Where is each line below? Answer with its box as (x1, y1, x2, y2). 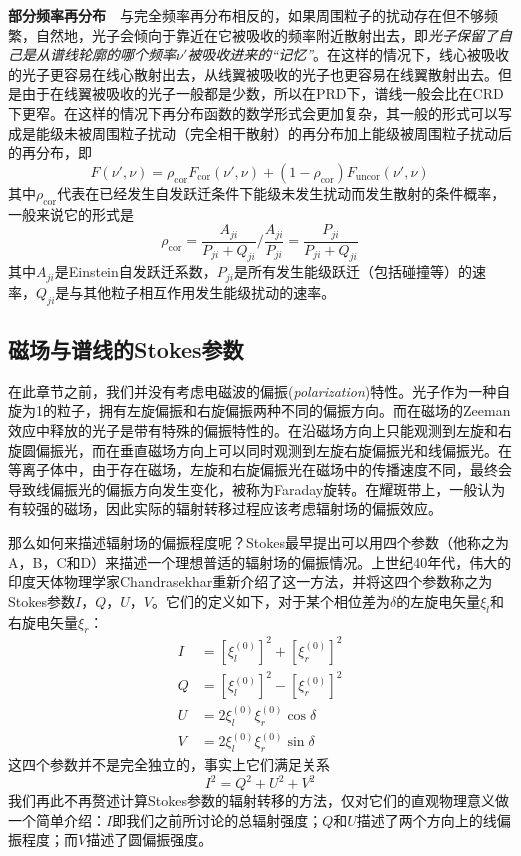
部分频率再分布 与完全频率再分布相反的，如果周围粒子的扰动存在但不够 (8, 5, 484, 25)
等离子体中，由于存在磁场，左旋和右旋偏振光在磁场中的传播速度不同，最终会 (8, 459, 512, 480)
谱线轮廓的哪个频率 (49, 44, 176, 65)
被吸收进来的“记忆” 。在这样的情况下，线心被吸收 (187, 44, 510, 65)
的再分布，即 (8, 142, 92, 163)
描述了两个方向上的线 (356, 809, 497, 830)
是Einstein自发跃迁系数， (54, 261, 217, 282)
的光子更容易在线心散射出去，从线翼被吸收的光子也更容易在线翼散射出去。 (8, 63, 498, 84)
